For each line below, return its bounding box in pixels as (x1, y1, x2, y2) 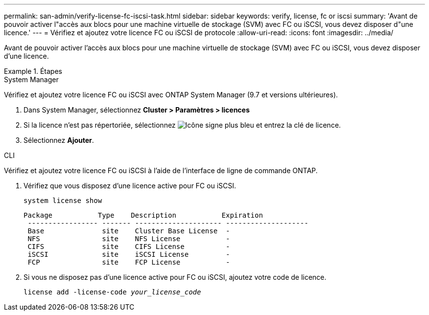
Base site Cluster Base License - (27, 227, 230, 235)
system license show (24, 197, 102, 204)
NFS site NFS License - (27, 235, 230, 243)
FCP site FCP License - (27, 258, 230, 266)
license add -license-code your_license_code (24, 288, 201, 296)
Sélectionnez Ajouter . (24, 136, 94, 144)
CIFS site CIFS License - (27, 243, 230, 250)
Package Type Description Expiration (24, 211, 263, 219)
